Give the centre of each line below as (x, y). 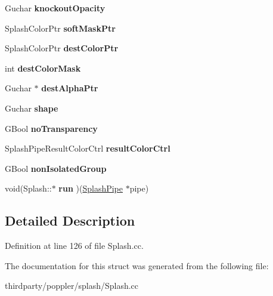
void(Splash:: (28, 188)
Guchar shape (32, 108)
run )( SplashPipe (91, 188)
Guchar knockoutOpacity (55, 8)
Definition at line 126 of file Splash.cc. (74, 246)
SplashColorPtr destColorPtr (62, 48)
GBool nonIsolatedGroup (56, 168)
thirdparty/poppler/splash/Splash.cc (72, 286)
